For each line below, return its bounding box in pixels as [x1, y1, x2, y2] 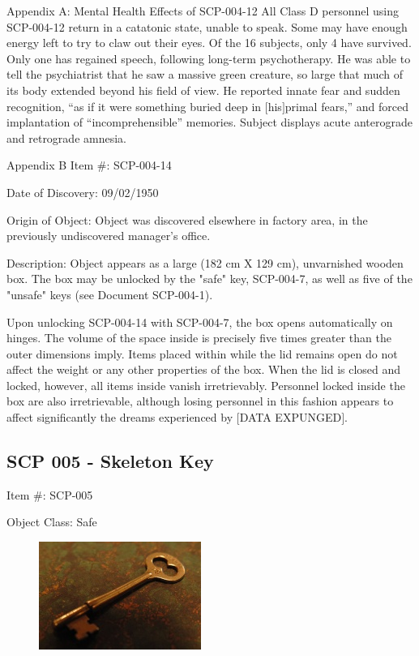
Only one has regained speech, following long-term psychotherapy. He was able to [6, 49, 411, 66]
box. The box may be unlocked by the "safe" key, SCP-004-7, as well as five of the [6, 270, 413, 287]
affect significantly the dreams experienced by [6, 409, 233, 426]
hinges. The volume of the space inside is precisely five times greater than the [6, 329, 391, 346]
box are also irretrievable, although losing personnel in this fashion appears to [6, 392, 394, 409]
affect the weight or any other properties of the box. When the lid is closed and [6, 361, 401, 378]
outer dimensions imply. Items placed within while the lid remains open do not [6, 345, 398, 362]
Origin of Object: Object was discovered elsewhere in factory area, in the [6, 211, 368, 228]
